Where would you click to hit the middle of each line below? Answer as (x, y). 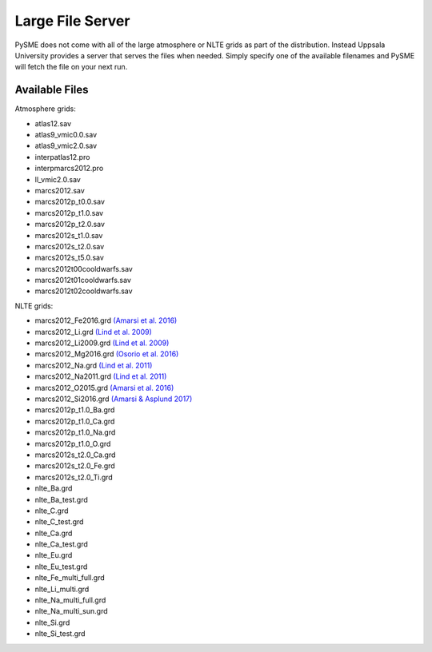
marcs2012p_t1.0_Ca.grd (75, 421)
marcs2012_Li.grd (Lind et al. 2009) (93, 332)
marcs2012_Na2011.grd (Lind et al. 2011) (101, 376)
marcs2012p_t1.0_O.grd (73, 443)
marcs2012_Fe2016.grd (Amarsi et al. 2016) (106, 320)
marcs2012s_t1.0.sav (69, 235)
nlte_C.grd (52, 511)
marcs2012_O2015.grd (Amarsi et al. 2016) (104, 388)
